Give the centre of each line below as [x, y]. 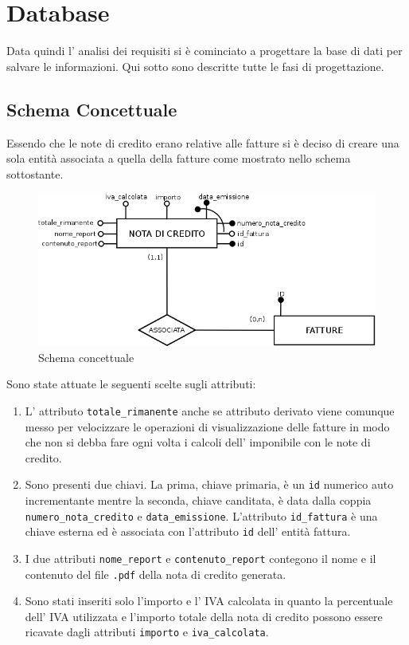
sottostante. [35, 173]
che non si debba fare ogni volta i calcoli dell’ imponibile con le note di [198, 442]
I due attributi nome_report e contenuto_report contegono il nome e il [201, 558]
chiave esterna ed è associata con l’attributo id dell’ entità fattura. [188, 531]
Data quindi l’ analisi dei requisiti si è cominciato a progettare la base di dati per [204, 51]
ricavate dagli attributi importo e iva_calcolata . [147, 632]
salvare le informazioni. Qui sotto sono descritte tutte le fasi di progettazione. [195, 66]
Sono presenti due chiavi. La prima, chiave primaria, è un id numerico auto [209, 484]
